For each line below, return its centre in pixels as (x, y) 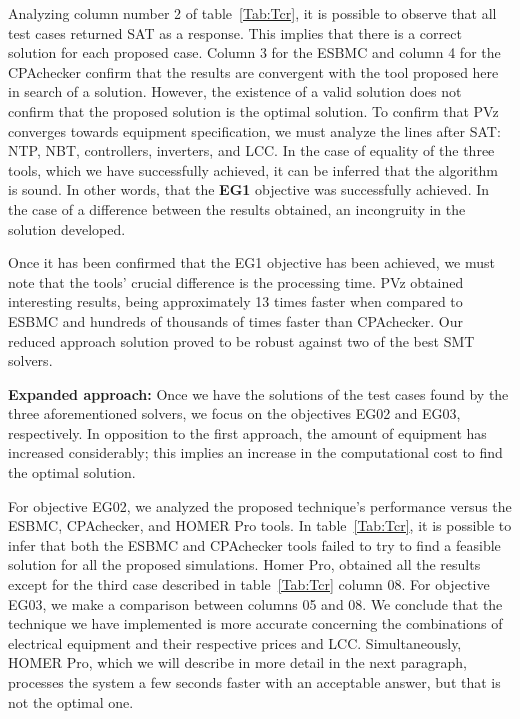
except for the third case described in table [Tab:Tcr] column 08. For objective (249, 584)
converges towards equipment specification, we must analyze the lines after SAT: (254, 130)
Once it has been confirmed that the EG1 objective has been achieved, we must (252, 262)
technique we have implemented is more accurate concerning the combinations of (255, 623)
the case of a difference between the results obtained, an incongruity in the (237, 208)
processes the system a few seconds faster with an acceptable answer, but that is (254, 682)
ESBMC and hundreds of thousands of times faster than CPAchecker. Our (235, 320)
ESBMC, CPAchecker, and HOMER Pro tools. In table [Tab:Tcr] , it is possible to (260, 525)
